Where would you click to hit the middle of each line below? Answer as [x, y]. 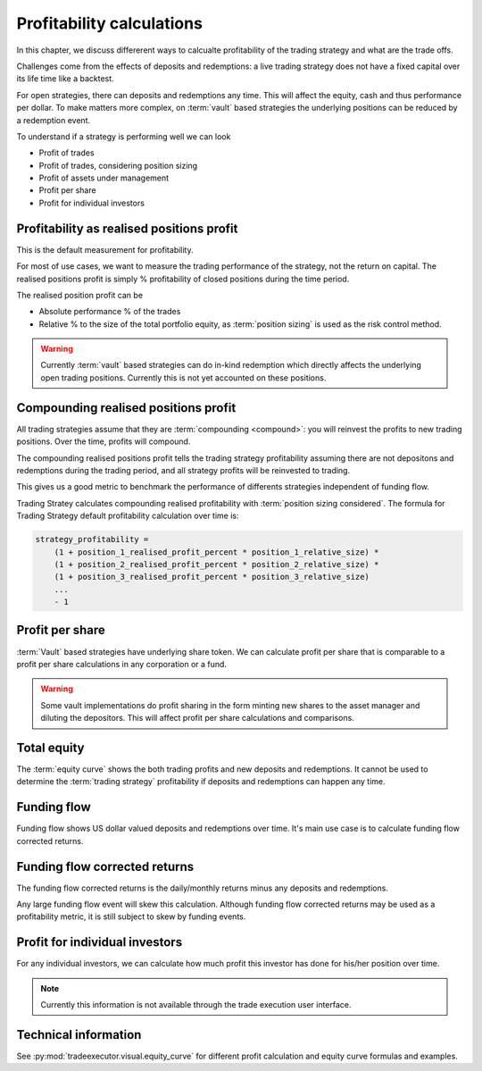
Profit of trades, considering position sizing [118, 165]
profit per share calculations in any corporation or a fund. [122, 664]
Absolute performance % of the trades [110, 312]
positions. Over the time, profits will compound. [104, 441]
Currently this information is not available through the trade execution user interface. [196, 1005]
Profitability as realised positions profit [127, 228]
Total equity [50, 747]
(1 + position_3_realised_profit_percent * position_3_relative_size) [212, 577]
